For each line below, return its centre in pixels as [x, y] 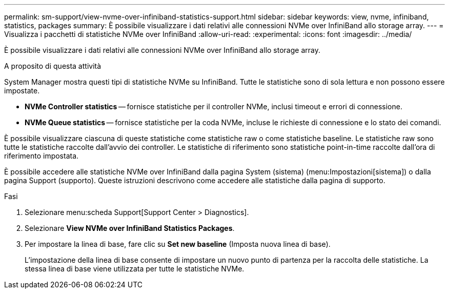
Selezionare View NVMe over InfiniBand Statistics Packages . [130, 228]
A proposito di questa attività [53, 66]
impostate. [22, 91]
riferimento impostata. [42, 156]
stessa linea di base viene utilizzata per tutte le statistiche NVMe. [135, 269]
